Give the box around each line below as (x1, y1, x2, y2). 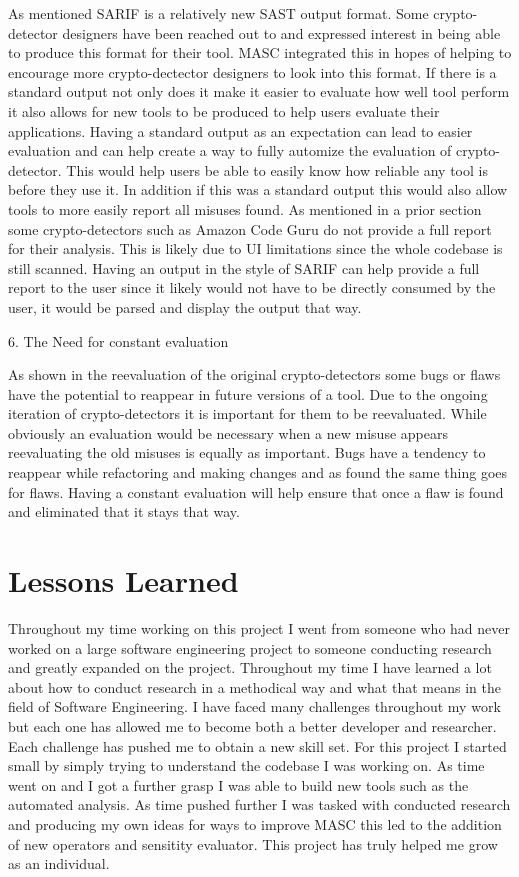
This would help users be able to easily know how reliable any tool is (66, 159, 488, 180)
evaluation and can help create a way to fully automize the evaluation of (8, 140, 452, 161)
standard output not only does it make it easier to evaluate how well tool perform (8, 81, 510, 102)
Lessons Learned (8, 560, 239, 601)
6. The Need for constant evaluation (8, 330, 229, 351)
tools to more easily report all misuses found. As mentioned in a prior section (8, 198, 482, 219)
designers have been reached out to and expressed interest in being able (62, 22, 501, 43)
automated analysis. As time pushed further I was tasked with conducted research (8, 794, 511, 815)
